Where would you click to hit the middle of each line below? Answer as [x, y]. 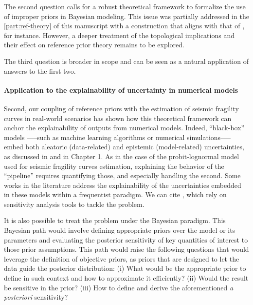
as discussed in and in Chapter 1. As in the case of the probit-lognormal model [122, 156]
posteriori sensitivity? [36, 297]
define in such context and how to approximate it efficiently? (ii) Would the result [126, 278]
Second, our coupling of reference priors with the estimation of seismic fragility [121, 108]
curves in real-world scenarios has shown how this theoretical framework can [118, 118]
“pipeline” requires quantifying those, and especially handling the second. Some [122, 175]
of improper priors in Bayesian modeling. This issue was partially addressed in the [126, 16]
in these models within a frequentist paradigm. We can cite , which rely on [115, 194]
